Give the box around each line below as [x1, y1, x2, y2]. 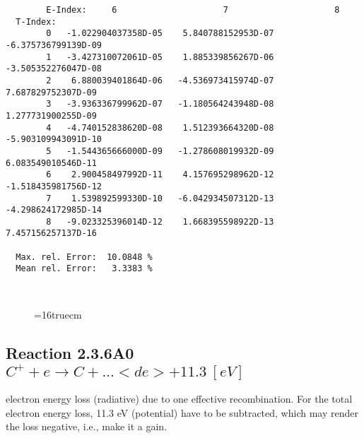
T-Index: [16, 16, 57, 27]
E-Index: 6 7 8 [46, 5, 340, 15]
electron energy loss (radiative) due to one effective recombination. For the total [6, 391, 353, 406]
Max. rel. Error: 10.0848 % [16, 251, 153, 262]
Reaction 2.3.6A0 [6, 342, 134, 364]
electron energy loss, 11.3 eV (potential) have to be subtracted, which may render [6, 405, 358, 420]
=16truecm [34, 307, 82, 322]
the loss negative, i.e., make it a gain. [6, 419, 168, 434]
